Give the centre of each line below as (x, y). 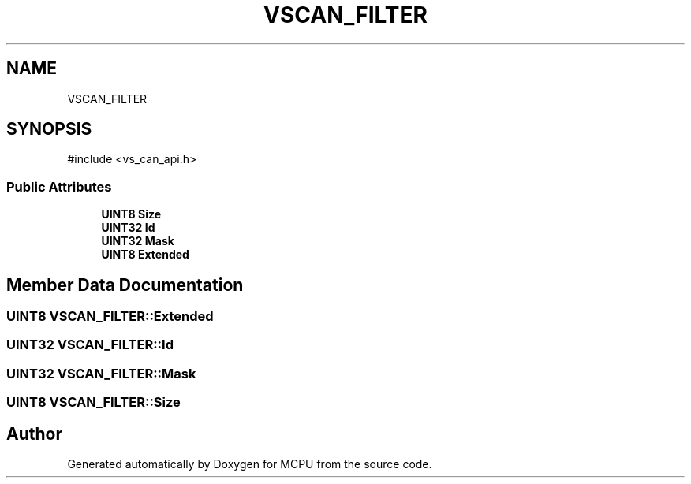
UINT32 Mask (138, 241)
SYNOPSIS (49, 129)
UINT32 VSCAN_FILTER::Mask (101, 373)
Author (34, 434)
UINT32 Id (128, 228)
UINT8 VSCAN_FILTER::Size (93, 402)
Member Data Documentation (125, 285)
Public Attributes (59, 186)
